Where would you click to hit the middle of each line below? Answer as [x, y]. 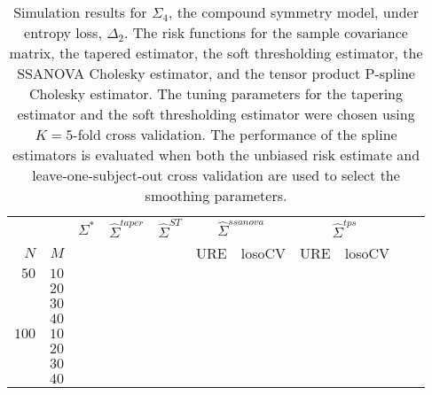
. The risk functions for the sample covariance [266, 32]
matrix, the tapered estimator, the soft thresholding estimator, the [216, 53]
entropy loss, [63, 32]
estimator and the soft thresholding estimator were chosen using [216, 114]
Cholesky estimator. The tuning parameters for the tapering [216, 93]
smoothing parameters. [216, 195]
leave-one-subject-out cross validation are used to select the [216, 175]
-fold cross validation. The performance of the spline [235, 134]
